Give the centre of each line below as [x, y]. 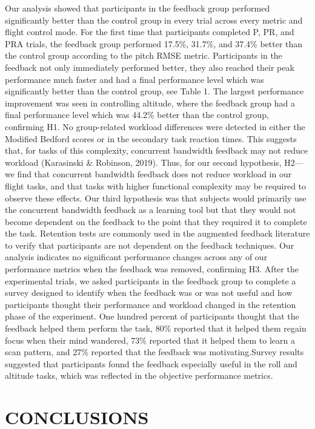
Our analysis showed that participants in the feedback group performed [138, 8]
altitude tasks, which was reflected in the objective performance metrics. [139, 375]
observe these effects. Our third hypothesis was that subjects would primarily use [156, 198]
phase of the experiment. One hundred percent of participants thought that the [152, 316]
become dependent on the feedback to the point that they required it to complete [156, 221]
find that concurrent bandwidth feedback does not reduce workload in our [154, 174]
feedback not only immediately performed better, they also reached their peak [150, 67]
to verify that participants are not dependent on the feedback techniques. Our [150, 245]
